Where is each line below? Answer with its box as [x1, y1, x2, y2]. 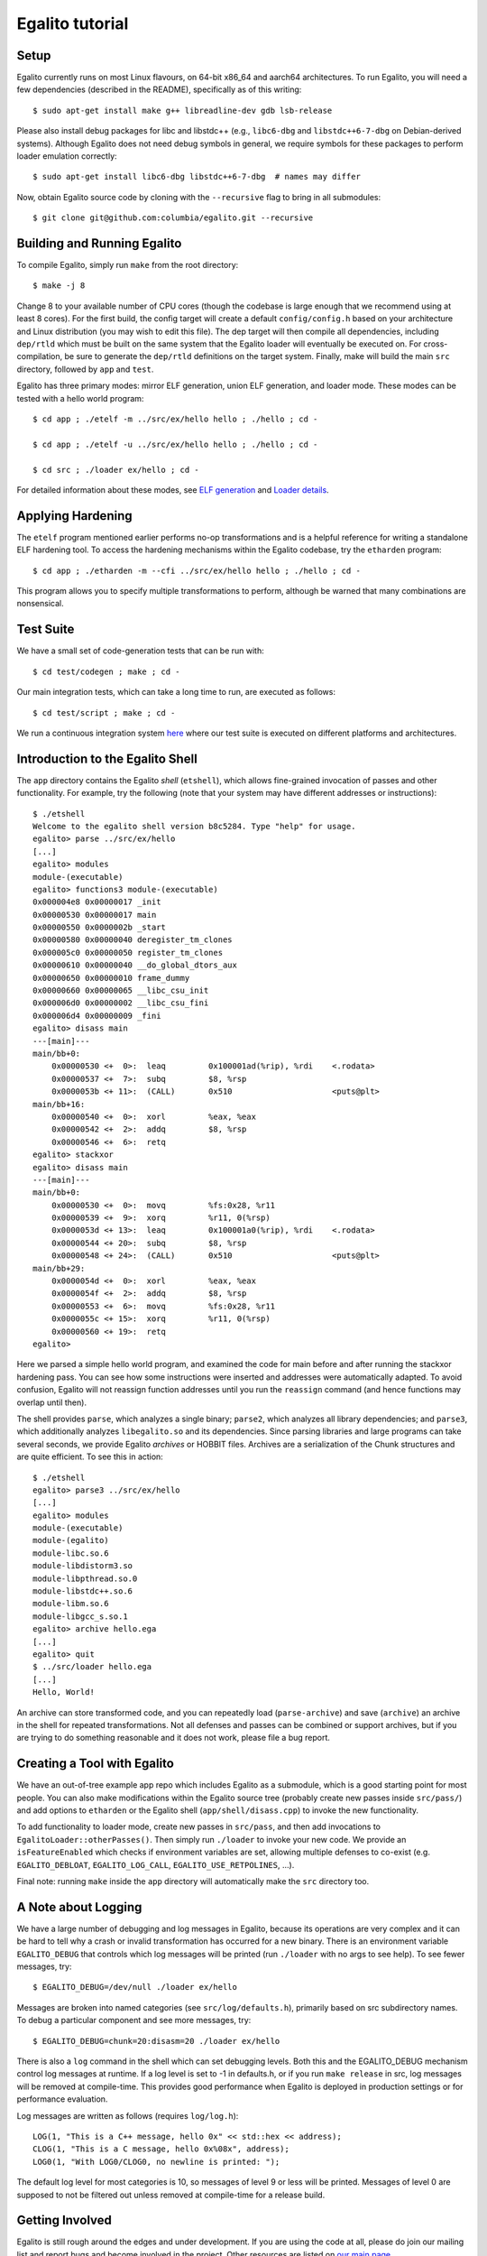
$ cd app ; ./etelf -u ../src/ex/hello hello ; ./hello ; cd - [32, 439, 318, 449]
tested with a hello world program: [16, 393, 144, 403]
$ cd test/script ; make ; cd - [32, 707, 176, 717]
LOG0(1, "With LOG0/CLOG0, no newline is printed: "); [32, 2157, 280, 2167]
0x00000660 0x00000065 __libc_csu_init [32, 985, 209, 996]
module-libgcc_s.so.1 [32, 1611, 128, 1622]
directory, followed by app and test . [16, 364, 154, 374]
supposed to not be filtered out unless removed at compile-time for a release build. [16, 2189, 326, 2200]
